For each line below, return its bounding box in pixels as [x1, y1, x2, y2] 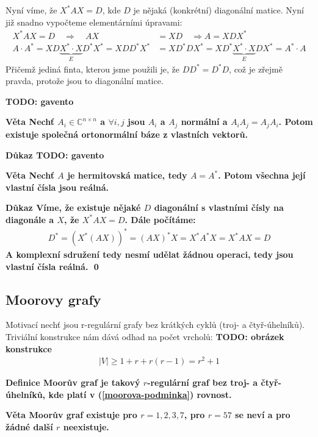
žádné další [5, 421, 53, 433]
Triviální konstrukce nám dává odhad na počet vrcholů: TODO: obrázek [5, 330, 284, 343]
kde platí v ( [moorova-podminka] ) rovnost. [48, 388, 232, 400]
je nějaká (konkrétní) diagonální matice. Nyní [133, 4, 304, 16]
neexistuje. [63, 421, 109, 433]
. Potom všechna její [218, 169, 306, 182]
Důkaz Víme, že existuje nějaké [5, 201, 141, 214]
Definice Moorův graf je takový [5, 376, 140, 389]
